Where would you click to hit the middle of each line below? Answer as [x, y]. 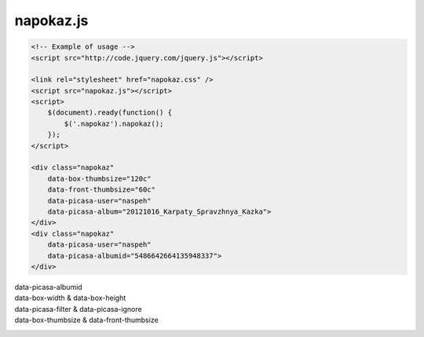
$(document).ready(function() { [110, 113]
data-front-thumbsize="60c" [102, 190]
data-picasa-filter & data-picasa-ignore [78, 309]
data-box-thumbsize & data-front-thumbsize [86, 320]
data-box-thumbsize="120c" [100, 178]
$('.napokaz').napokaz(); [114, 123]
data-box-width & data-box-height [70, 298]
